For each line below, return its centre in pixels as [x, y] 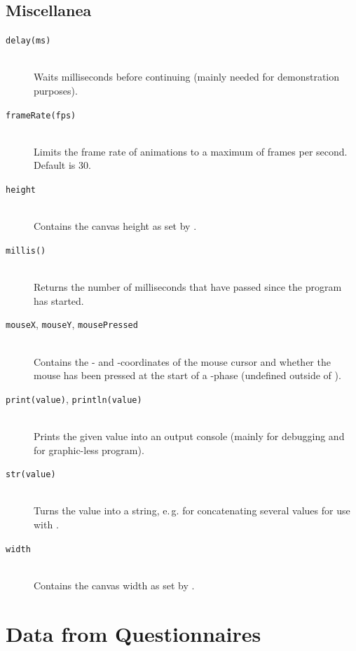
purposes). [56, 91]
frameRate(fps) [41, 115]
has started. [59, 300]
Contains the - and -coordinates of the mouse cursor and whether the [182, 361]
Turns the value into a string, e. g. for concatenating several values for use [192, 510]
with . [46, 525]
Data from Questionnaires [133, 633]
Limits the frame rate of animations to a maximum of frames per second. [191, 151]
